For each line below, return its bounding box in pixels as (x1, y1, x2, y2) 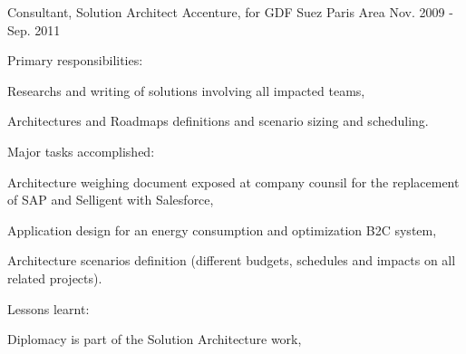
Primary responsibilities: (7, 51, 143, 70)
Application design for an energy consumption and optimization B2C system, (7, 220, 437, 239)
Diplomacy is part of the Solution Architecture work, (7, 330, 302, 349)
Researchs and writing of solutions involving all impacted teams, (7, 81, 365, 100)
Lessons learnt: (7, 299, 90, 318)
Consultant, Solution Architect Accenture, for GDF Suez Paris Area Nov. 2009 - (7, 3, 453, 21)
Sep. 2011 (7, 20, 61, 39)
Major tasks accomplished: (7, 141, 155, 160)
